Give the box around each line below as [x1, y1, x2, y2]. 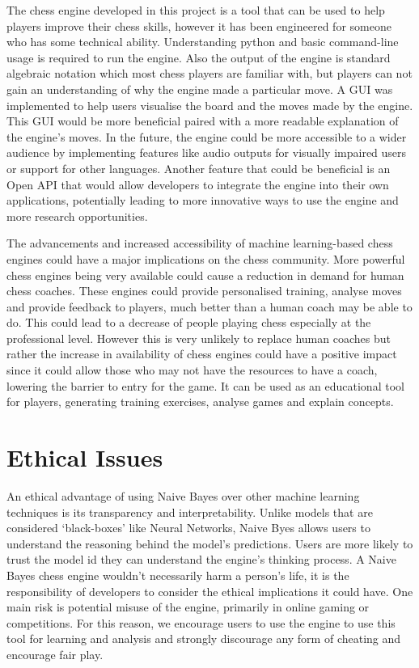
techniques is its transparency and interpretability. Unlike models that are [6, 503, 373, 520]
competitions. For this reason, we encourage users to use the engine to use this [6, 614, 396, 631]
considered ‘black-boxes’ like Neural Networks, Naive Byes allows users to [6, 519, 370, 536]
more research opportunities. [6, 207, 148, 224]
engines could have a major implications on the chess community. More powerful [6, 250, 405, 267]
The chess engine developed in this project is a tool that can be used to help [6, 2, 385, 18]
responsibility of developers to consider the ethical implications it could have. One [6, 582, 413, 599]
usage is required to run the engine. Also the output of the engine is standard [6, 49, 391, 66]
